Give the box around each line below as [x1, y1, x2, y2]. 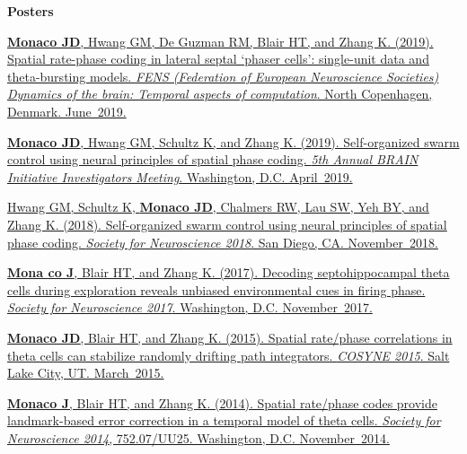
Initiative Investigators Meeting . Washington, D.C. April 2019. [7, 167, 353, 186]
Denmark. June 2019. [7, 101, 127, 120]
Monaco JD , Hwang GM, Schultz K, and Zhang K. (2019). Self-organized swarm [7, 132, 460, 151]
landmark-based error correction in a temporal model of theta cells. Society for [7, 411, 441, 430]
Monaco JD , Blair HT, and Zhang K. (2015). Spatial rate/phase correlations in [7, 327, 453, 346]
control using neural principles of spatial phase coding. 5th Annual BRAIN [7, 150, 419, 169]
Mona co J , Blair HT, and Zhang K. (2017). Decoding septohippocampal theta [7, 263, 450, 282]
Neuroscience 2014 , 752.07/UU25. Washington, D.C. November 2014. [7, 428, 390, 447]
